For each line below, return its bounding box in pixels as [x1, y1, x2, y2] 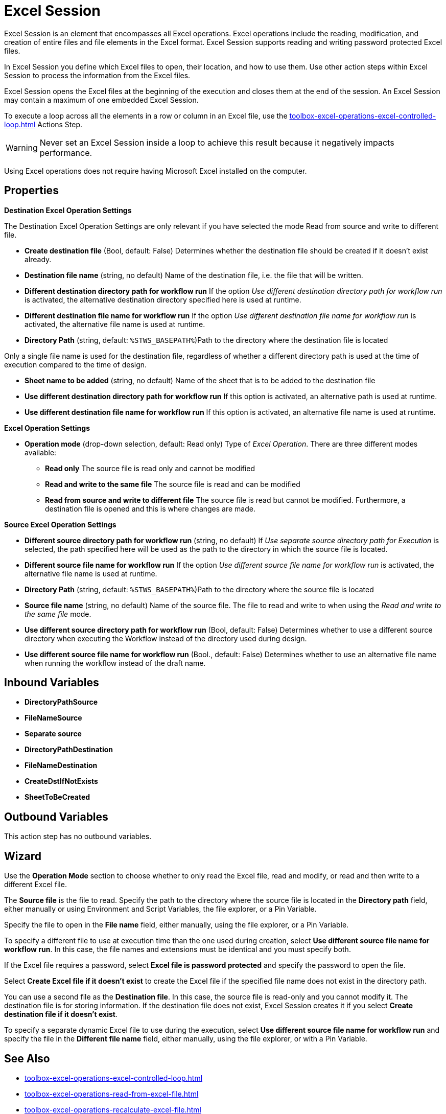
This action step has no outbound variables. [4, 832, 152, 841]
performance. [39, 147, 92, 158]
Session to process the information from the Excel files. [4, 71, 191, 80]
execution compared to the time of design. [4, 360, 147, 369]
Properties [4, 184, 59, 197]
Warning [6, 142, 38, 153]
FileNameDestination [25, 761, 98, 770]
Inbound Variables [4, 676, 99, 689]
